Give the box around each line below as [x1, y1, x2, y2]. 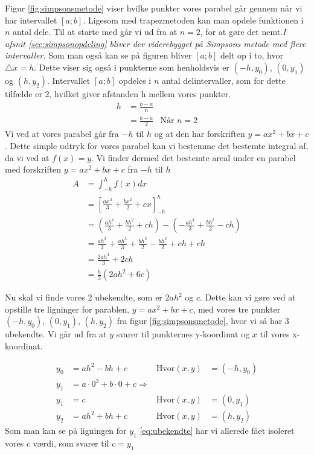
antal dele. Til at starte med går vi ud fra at [13, 25, 178, 38]
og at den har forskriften [154, 127, 245, 140]
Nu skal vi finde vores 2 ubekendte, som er [5, 291, 162, 304]
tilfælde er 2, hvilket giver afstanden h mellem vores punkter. [5, 87, 231, 100]
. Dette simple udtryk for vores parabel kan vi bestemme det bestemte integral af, [5, 139, 309, 151]
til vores [260, 328, 290, 340]
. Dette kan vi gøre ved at [200, 291, 296, 304]
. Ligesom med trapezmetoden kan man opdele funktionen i [83, 13, 304, 26]
